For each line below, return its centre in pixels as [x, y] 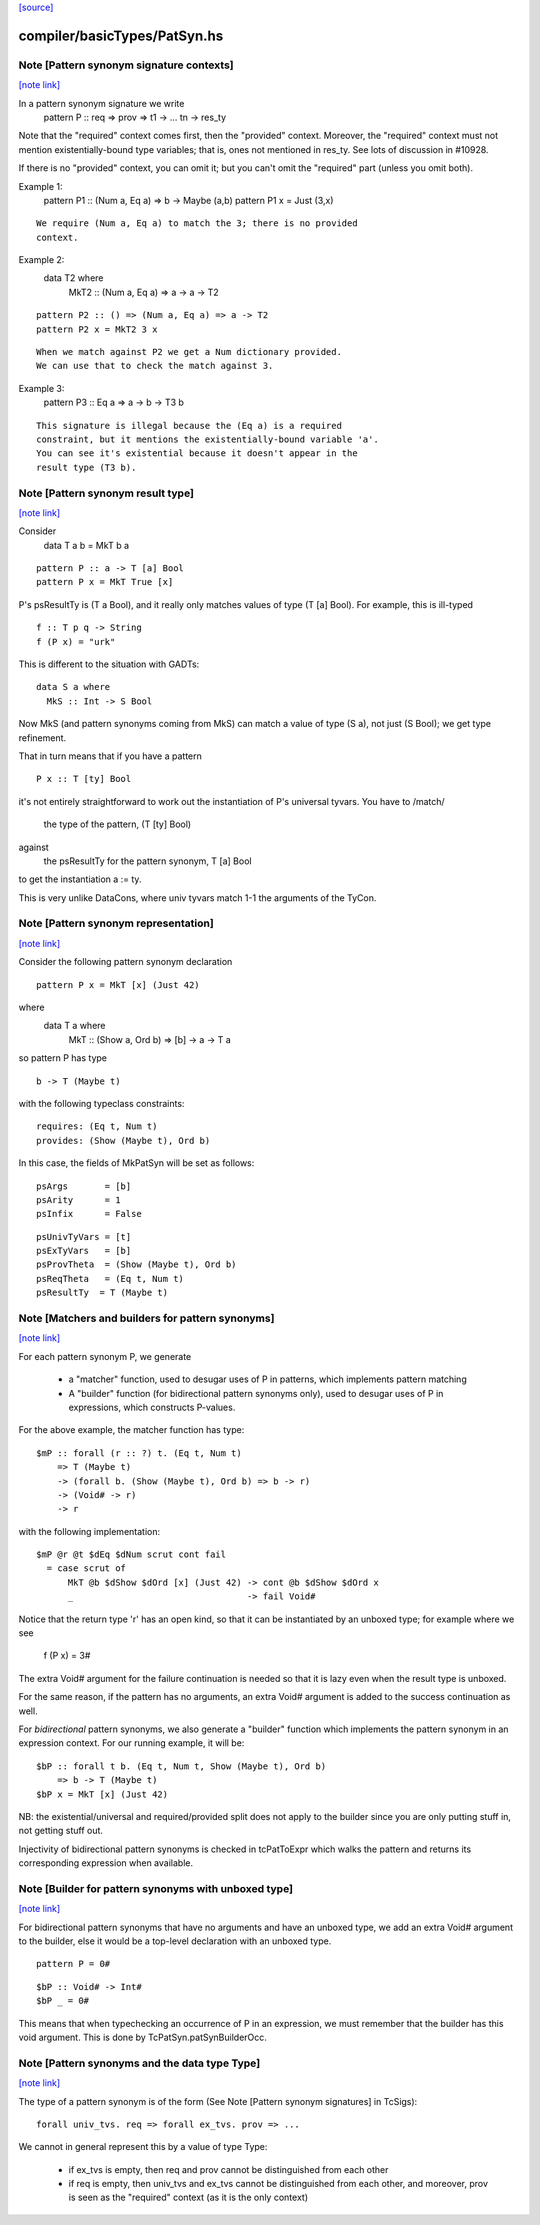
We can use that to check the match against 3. [155, 366]
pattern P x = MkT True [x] [105, 582]
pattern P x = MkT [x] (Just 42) [118, 984]
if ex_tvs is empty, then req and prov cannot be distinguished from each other [228, 2169]
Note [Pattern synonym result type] [106, 493]
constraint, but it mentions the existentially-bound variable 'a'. [207, 439]
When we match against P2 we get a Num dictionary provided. [189, 352]
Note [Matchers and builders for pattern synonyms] [146, 1318]
